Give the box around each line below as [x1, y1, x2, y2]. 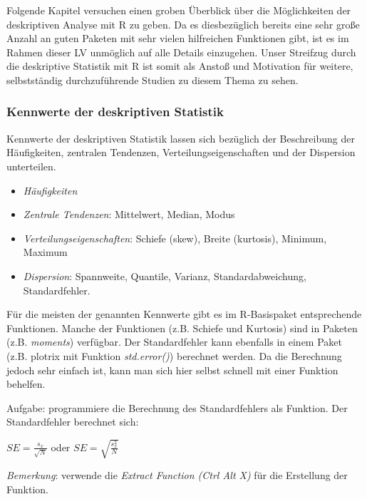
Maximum [23, 245, 68, 259]
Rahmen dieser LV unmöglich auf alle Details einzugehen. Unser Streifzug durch [6, 44, 356, 59]
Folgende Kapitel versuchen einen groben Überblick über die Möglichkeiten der [6, 3, 351, 17]
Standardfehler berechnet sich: [6, 414, 139, 429]
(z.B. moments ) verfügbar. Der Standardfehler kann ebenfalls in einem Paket [6, 334, 342, 349]
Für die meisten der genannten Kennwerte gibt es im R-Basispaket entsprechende [6, 307, 362, 321]
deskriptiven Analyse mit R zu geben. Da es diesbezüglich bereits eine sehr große [6, 16, 360, 31]
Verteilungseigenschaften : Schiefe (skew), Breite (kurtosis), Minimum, [23, 230, 327, 245]
